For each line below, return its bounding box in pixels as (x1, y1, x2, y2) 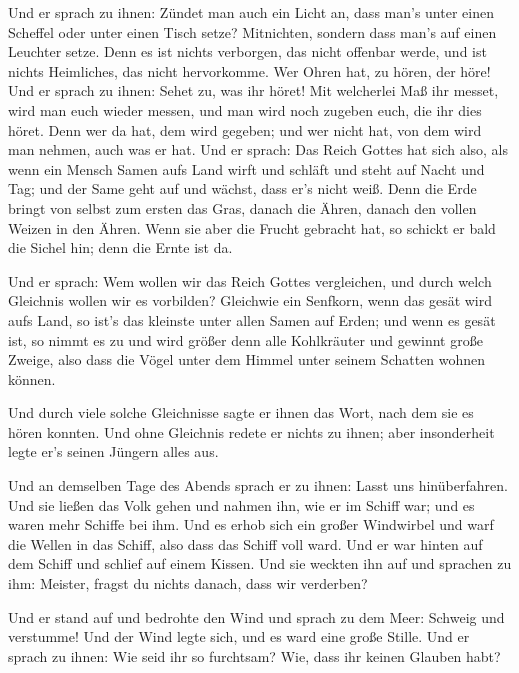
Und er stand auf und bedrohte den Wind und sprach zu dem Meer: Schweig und (8, 606, 505, 627)
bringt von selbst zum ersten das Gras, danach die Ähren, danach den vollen (8, 197, 477, 218)
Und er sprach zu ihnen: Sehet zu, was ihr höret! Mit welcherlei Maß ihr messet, (8, 80, 499, 101)
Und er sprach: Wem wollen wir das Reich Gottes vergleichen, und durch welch (8, 270, 492, 291)
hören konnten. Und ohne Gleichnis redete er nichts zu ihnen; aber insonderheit (8, 421, 495, 442)
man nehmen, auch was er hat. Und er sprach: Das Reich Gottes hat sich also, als (8, 139, 509, 160)
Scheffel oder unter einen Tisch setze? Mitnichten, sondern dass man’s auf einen (8, 21, 497, 42)
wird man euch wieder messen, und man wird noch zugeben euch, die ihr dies (8, 99, 482, 120)
